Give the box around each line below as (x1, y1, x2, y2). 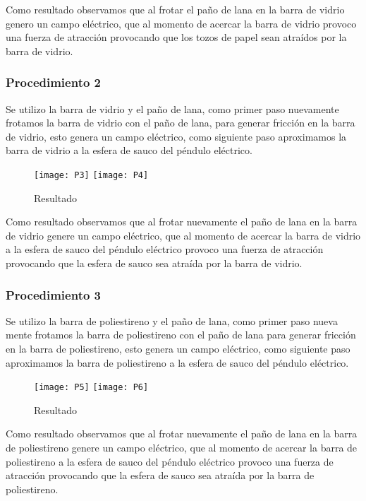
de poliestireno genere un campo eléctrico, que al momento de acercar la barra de (6, 440, 358, 455)
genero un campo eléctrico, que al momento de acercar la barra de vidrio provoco (6, 16, 357, 30)
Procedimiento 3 (6, 285, 102, 303)
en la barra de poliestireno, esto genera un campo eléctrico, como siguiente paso (6, 341, 350, 355)
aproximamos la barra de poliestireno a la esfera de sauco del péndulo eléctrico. (6, 355, 349, 370)
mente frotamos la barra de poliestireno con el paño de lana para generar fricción (6, 327, 356, 342)
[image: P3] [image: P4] (34, 170, 149, 180)
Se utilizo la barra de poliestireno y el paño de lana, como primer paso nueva (6, 313, 338, 328)
